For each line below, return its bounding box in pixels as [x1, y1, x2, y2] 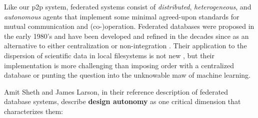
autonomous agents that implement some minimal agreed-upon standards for [4, 11, 239, 21]
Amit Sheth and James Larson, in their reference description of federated [4, 86, 228, 97]
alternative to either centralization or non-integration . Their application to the [4, 40, 247, 51]
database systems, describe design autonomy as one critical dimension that [4, 96, 241, 107]
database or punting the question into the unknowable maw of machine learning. [4, 70, 250, 80]
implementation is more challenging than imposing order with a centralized [4, 60, 234, 70]
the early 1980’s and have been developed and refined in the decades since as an [4, 30, 249, 41]
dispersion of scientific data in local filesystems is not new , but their [4, 50, 214, 60]
